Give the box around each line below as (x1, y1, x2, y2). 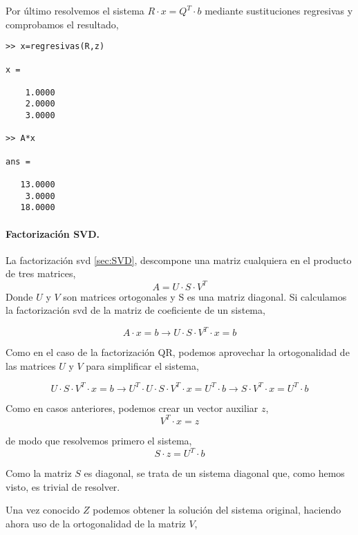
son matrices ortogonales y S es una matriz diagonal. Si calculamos (63, 289, 347, 303)
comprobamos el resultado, (6, 17, 119, 31)
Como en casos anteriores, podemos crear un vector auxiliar (6, 400, 258, 415)
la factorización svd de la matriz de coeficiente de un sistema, (6, 303, 265, 317)
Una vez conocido (6, 503, 80, 517)
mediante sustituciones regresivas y (205, 3, 353, 17)
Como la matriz (6, 466, 72, 480)
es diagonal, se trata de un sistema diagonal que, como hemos (84, 466, 345, 480)
